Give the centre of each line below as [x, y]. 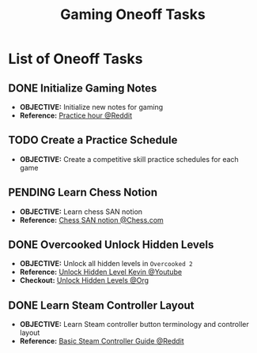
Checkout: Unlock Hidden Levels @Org [84, 280]
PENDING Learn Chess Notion [83, 192]
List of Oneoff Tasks [76, 59]
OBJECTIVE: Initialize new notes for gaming [91, 107]
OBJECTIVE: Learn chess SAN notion [81, 212]
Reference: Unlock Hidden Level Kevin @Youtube [101, 272]
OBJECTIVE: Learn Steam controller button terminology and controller [134, 325]
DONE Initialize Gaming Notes [83, 88]
